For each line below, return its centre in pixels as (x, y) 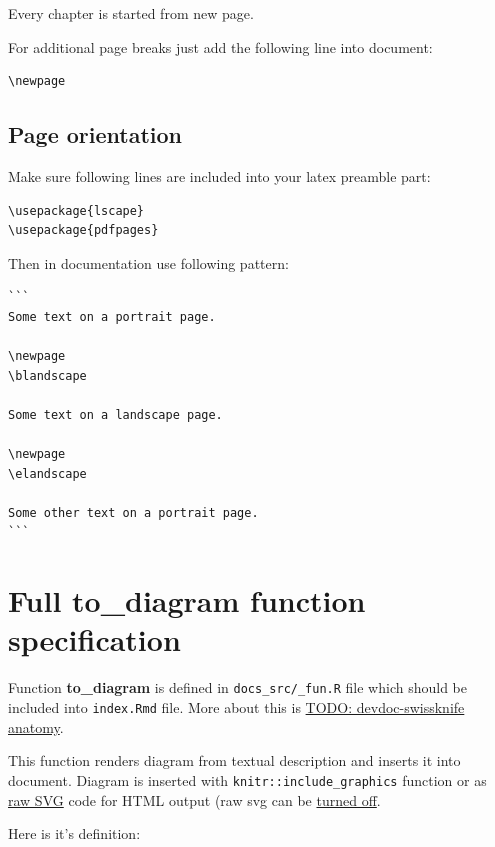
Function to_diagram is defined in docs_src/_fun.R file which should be (237, 687)
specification (94, 639)
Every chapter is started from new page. (131, 13)
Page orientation (95, 134)
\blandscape (47, 375)
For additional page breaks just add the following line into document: (220, 46)
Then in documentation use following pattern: (148, 262)
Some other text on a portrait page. (133, 512)
